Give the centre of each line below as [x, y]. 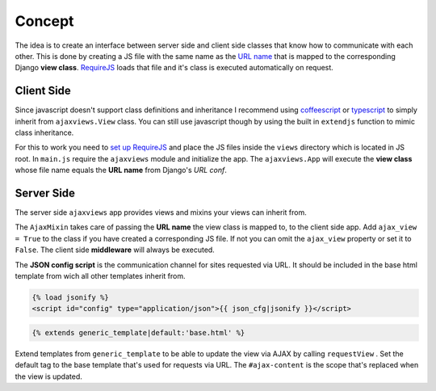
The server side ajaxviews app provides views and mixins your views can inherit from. [161, 212]
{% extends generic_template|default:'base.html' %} [138, 332]
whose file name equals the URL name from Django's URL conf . [121, 170]
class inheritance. [44, 132]
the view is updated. [48, 376]
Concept [44, 21]
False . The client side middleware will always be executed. [115, 250]
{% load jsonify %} [70, 298]
